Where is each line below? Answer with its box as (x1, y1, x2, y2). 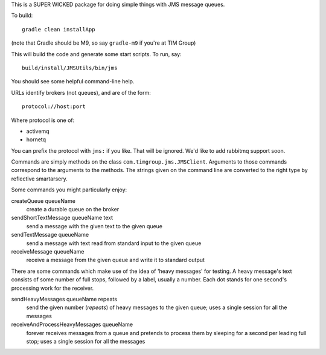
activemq (26, 127, 50, 135)
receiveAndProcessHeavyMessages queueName (11, 321, 133, 328)
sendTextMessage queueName (11, 231, 89, 238)
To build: (11, 12, 33, 19)
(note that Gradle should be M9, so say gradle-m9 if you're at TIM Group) (11, 39, 196, 46)
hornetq (26, 136, 46, 143)
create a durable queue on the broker (26, 206, 120, 213)
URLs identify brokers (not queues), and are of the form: (11, 89, 151, 96)
